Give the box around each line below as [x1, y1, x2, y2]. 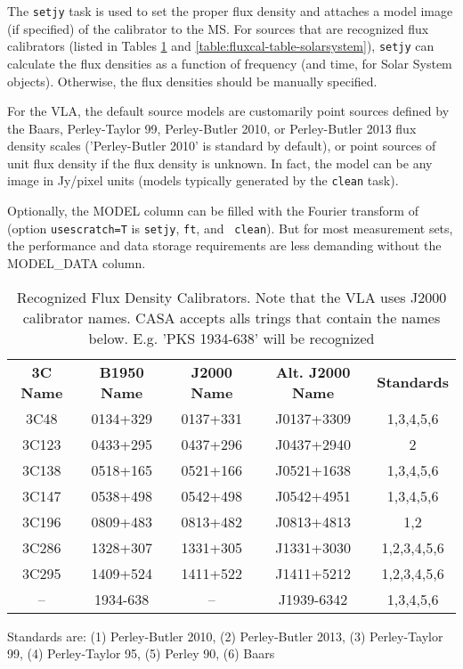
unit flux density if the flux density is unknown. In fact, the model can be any [7, 153, 433, 172]
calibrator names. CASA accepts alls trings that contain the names [22, 306, 441, 328]
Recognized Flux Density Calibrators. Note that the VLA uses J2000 [16, 286, 447, 307]
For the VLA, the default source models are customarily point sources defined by [7, 102, 450, 120]
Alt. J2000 [275, 361, 351, 382]
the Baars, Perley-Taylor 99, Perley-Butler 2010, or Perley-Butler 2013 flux [7, 118, 417, 137]
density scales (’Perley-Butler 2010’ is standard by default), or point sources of [7, 136, 436, 155]
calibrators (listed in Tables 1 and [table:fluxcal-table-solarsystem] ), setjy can [7, 37, 435, 55]
